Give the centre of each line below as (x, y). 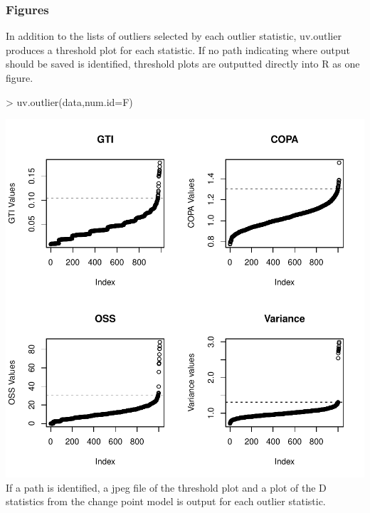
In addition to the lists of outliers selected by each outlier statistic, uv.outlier (174, 36)
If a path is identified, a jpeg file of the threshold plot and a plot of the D (166, 487)
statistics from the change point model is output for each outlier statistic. (166, 501)
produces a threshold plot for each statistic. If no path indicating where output (178, 49)
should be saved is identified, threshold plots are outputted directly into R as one (183, 64)
